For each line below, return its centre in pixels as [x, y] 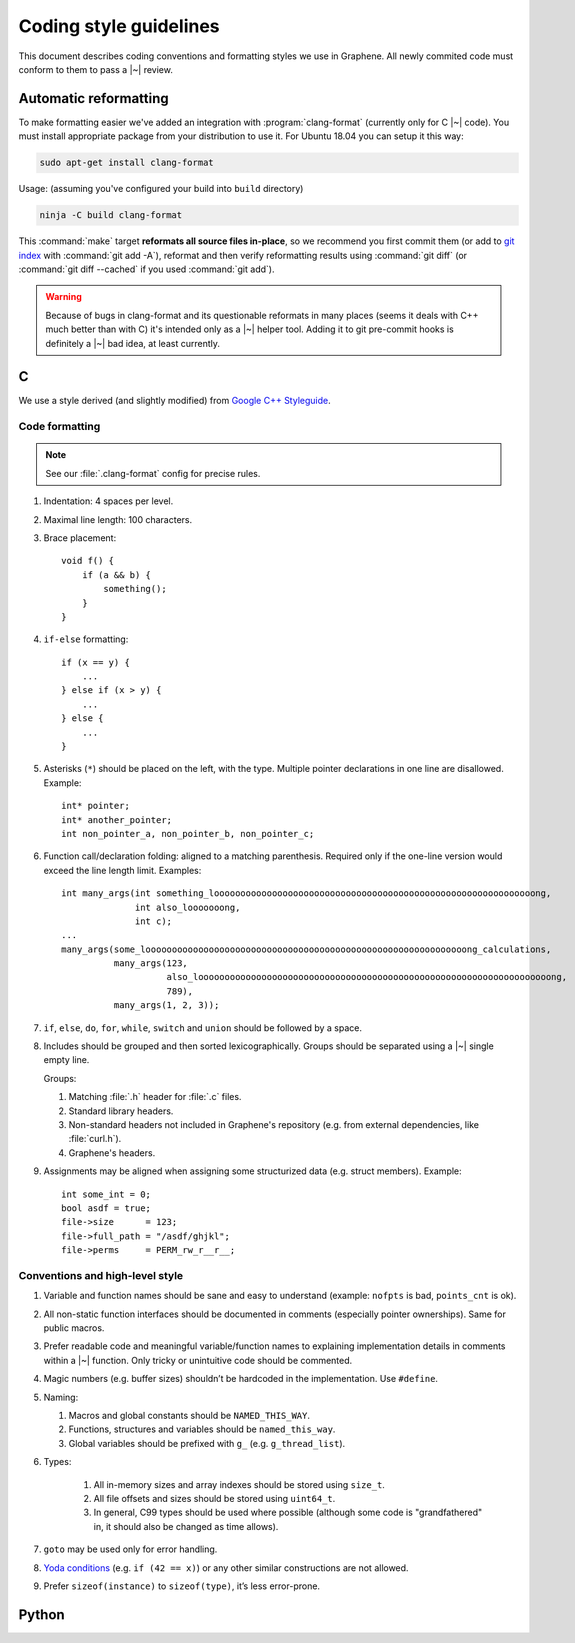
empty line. [66, 1060]
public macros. [74, 1328]
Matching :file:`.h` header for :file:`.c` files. [155, 1097]
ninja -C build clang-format [111, 215]
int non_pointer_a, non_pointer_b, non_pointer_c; [188, 833]
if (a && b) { [116, 574]
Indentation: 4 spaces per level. [108, 501]
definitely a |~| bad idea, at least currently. [132, 343]
